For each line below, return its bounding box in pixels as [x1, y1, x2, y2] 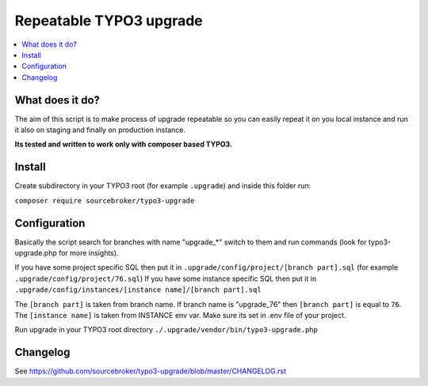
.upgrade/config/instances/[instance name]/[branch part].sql [14, 286, 262, 294]
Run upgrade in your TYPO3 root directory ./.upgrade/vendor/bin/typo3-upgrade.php [14, 325, 319, 335]
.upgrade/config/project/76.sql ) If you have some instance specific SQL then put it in [14, 274, 317, 283]
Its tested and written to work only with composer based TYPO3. [14, 139, 233, 149]
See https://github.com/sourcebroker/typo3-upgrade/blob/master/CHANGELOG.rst [14, 366, 287, 376]
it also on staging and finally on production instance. [14, 125, 186, 134]
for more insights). [58, 248, 119, 257]
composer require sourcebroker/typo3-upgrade [14, 196, 195, 205]
